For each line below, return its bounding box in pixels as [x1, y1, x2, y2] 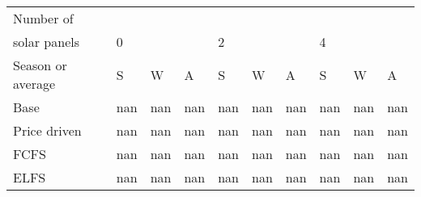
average [13, 74, 56, 93]
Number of [13, 9, 74, 27]
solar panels [13, 32, 80, 51]
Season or [13, 56, 67, 74]
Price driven [13, 121, 82, 140]
